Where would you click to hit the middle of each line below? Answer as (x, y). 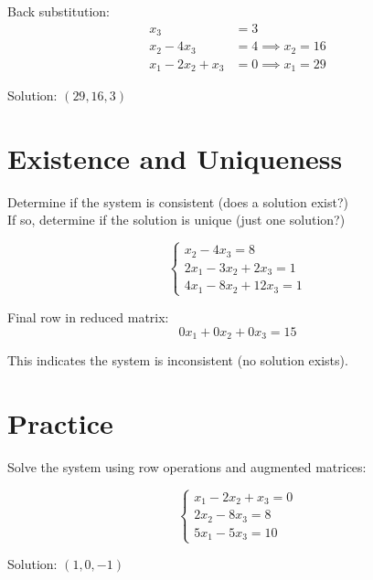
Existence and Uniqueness (175, 158)
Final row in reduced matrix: (88, 316)
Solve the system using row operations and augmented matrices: (187, 466)
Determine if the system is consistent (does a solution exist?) (178, 201)
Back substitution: (59, 11)
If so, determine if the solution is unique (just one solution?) (176, 220)
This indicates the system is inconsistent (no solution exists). (178, 359)
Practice (60, 422)
